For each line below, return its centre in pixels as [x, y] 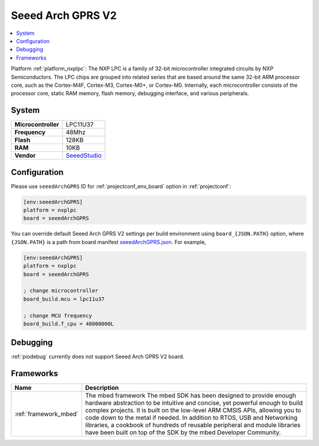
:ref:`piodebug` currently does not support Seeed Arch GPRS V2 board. [97, 357]
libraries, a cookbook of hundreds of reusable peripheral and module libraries [193, 425]
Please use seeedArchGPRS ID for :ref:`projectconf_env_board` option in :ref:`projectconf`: [121, 186]
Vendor [25, 155]
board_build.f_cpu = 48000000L [69, 324]
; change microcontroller [61, 291]
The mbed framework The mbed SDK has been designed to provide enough [191, 396]
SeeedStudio [84, 155]
